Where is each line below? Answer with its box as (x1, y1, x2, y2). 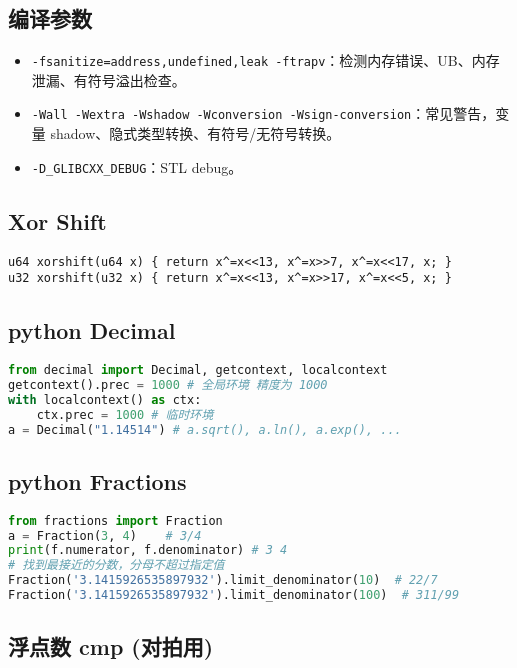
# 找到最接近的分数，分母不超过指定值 (8, 558, 225, 573)
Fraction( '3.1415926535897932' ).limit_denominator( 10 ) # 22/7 (8, 573, 438, 588)
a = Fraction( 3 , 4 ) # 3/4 (8, 528, 202, 543)
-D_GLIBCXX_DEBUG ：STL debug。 (31, 156, 243, 177)
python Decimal (8, 315, 176, 346)
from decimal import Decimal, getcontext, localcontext (8, 363, 388, 378)
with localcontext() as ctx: (8, 392, 202, 407)
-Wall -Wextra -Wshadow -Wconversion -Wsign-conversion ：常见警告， (31, 103, 496, 124)
